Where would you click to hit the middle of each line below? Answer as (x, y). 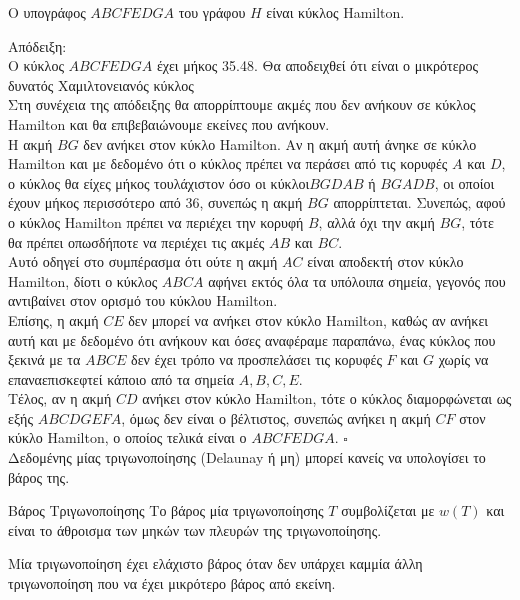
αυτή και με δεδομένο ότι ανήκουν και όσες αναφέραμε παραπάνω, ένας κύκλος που (252, 339)
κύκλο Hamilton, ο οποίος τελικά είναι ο (127, 437)
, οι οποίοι (464, 182)
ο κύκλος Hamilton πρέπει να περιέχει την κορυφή (156, 221)
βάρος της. (39, 476)
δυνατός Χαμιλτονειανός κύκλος (101, 84)
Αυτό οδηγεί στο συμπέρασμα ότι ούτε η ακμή (143, 261)
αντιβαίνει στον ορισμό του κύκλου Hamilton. (143, 300)
